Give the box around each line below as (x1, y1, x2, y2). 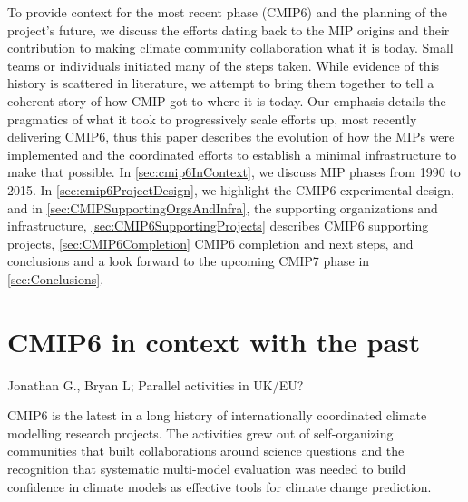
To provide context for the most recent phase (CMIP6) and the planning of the (7, 3, 448, 21)
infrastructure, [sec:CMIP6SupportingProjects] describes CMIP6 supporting (7, 216, 429, 235)
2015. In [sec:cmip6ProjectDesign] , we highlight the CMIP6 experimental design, (7, 180, 454, 199)
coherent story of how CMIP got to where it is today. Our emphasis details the (7, 91, 446, 110)
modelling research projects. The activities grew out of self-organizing (7, 423, 394, 442)
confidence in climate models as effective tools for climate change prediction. (7, 477, 432, 496)
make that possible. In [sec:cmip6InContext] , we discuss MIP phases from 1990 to (7, 162, 461, 182)
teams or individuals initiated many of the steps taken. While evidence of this (7, 55, 440, 74)
